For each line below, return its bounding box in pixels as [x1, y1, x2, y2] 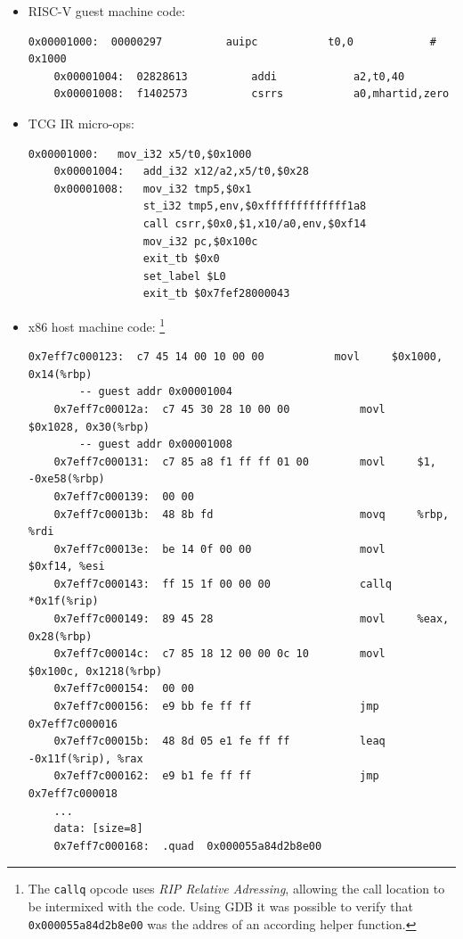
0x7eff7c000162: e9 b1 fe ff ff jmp [53, 770, 379, 783]
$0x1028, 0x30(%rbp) [28, 420, 150, 433]
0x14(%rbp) [28, 367, 93, 381]
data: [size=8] [53, 822, 143, 836]
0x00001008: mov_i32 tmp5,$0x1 [53, 182, 252, 195]
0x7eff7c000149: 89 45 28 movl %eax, [53, 613, 450, 626]
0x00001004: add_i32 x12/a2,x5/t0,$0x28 [53, 165, 309, 178]
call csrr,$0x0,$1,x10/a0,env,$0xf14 [142, 217, 367, 230]
